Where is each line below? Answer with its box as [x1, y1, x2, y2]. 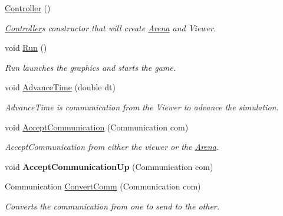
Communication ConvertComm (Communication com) [5, 180, 201, 192]
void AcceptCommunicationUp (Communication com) [5, 160, 213, 172]
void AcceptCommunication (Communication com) [5, 120, 189, 133]
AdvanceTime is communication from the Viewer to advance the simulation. [5, 100, 279, 113]
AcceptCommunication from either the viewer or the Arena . [5, 140, 219, 153]
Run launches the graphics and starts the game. [5, 61, 176, 73]
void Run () [5, 41, 47, 54]
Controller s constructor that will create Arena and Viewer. [5, 21, 216, 34]
